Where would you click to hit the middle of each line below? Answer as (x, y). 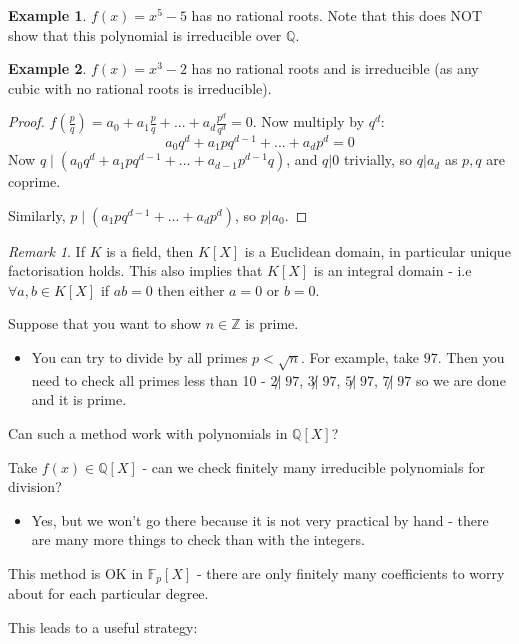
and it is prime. (79, 399)
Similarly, (37, 214)
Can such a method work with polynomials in (148, 432)
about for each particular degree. (108, 593)
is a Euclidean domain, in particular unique (377, 250)
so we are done (460, 379)
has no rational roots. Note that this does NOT (337, 15)
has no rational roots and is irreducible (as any (335, 68)
